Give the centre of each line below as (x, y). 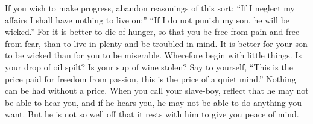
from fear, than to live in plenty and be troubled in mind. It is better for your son (156, 43)
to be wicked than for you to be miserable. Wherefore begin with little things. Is (153, 55)
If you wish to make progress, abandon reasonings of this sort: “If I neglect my (150, 8)
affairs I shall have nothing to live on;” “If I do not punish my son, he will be (147, 20)
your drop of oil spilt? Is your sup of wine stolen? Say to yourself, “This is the (149, 67)
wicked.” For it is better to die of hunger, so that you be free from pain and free (152, 32)
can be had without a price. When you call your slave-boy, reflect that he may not (157, 91)
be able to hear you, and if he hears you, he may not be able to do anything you (153, 102)
